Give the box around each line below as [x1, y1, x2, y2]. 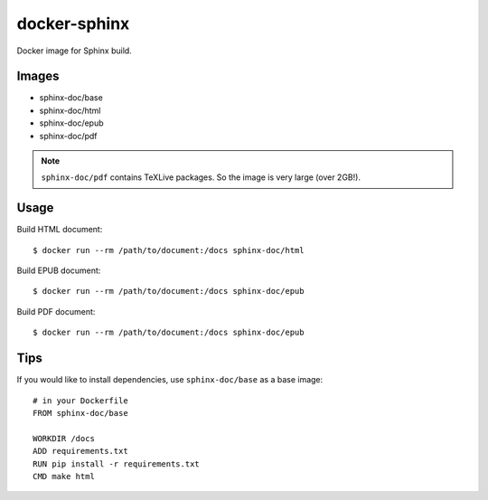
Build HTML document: [16, 224, 103, 235]
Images [16, 69, 60, 84]
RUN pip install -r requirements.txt [33, 458, 201, 469]
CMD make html [33, 471, 95, 481]
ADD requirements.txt [33, 446, 128, 457]
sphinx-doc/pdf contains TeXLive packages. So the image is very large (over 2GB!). [41, 172, 361, 183]
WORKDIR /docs [33, 433, 95, 443]
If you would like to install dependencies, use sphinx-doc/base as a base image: [16, 374, 324, 385]
